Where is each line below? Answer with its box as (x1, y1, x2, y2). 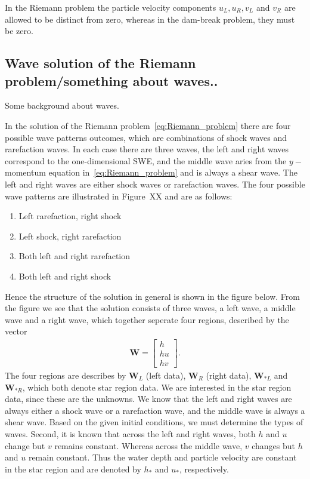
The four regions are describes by (5, 369, 126, 381)
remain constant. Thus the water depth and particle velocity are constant (28, 451, 297, 463)
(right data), (206, 369, 252, 381)
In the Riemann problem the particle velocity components (5, 1, 216, 13)
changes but (252, 439, 296, 452)
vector (5, 325, 27, 337)
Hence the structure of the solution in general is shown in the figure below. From (5, 290, 300, 302)
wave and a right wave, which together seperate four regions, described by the (5, 313, 289, 326)
